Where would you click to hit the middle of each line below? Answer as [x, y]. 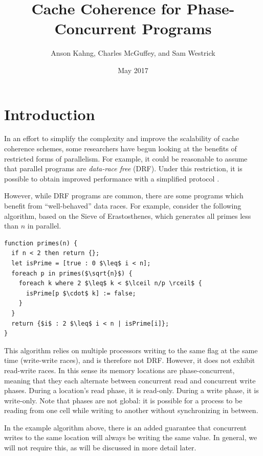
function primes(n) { [41, 243]
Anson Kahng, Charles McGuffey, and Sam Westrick [133, 53]
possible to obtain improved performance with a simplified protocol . [112, 178]
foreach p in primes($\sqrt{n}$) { [72, 273]
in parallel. [44, 226]
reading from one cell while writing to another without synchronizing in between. [131, 410]
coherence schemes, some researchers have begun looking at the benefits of [120, 149]
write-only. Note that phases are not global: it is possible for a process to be [123, 400]
